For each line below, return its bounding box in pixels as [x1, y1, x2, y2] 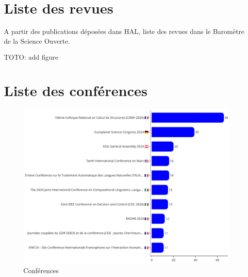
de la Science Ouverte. [4, 35, 70, 46]
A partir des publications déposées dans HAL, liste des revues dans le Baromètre [4, 26, 245, 36]
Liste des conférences [4, 81, 148, 100]
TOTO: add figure [4, 52, 59, 62]
